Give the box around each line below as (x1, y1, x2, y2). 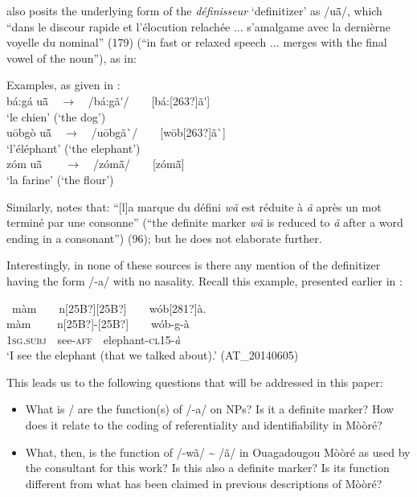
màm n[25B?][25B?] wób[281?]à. (11, 299, 206, 316)
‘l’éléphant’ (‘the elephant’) (6, 139, 141, 156)
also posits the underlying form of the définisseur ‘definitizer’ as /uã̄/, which (6, 2, 382, 18)
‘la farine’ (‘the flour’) (6, 170, 114, 187)
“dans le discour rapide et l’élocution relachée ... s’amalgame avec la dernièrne (6, 18, 390, 35)
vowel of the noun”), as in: (6, 49, 137, 66)
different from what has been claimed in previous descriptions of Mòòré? (25, 474, 382, 491)
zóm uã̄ (6, 155, 43, 172)
